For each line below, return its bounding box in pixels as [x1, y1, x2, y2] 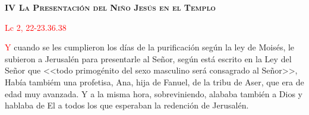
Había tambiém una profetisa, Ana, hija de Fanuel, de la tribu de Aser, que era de [5, 75, 304, 88]
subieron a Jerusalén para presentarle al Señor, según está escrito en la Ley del [5, 52, 292, 65]
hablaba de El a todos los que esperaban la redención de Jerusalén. [5, 99, 249, 111]
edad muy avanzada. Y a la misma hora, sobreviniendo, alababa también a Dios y [5, 87, 303, 100]
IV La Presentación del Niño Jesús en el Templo [5, 1, 216, 13]
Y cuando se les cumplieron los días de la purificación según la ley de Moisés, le [5, 41, 295, 53]
